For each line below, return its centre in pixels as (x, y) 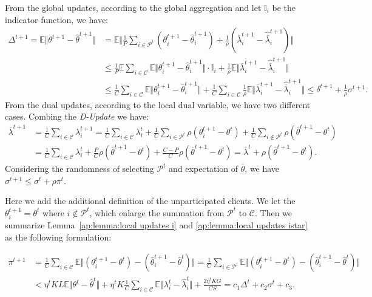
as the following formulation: (58, 237)
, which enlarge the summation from (157, 212)
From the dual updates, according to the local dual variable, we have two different (158, 104)
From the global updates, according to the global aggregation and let (133, 7)
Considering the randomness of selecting (79, 169)
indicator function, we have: (57, 19)
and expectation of (204, 169)
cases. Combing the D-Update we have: (77, 116)
